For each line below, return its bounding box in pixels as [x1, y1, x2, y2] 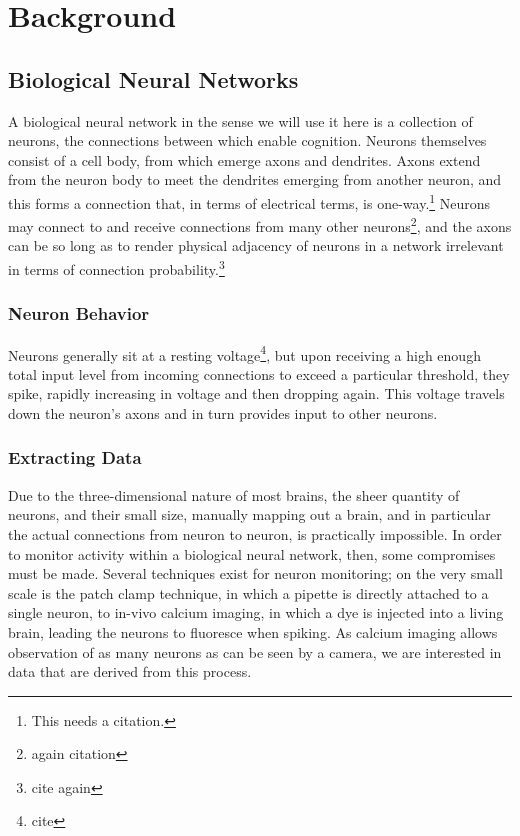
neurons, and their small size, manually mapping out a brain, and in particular [8, 504, 491, 525]
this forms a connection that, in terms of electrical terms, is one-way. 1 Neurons [8, 189, 491, 213]
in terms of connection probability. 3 [8, 256, 225, 279]
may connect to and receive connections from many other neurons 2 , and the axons [8, 213, 512, 236]
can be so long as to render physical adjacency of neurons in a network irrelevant [8, 235, 504, 256]
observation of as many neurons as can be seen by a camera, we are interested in [8, 641, 502, 662]
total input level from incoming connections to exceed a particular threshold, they [8, 363, 510, 384]
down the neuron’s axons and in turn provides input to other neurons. [8, 402, 438, 423]
